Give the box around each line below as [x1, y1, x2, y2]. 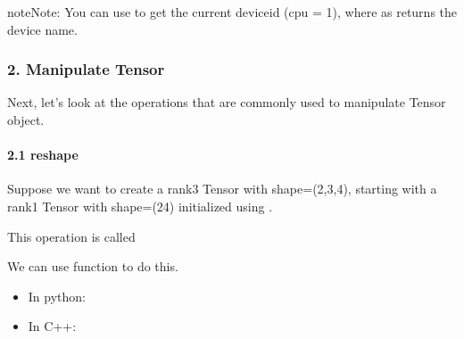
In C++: [28, 317, 77, 335]
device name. [7, 20, 78, 38]
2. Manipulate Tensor [7, 58, 165, 80]
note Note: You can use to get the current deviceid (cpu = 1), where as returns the [7, 3, 458, 21]
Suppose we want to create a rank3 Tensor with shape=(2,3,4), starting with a [7, 179, 437, 198]
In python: [28, 286, 86, 305]
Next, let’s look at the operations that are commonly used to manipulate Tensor [7, 93, 446, 112]
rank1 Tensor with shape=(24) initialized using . [7, 196, 273, 215]
